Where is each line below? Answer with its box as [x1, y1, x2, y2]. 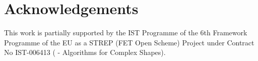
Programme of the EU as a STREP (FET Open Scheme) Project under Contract [4, 37, 254, 47]
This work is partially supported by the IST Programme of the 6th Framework [4, 27, 247, 38]
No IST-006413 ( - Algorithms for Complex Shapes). [4, 47, 166, 57]
